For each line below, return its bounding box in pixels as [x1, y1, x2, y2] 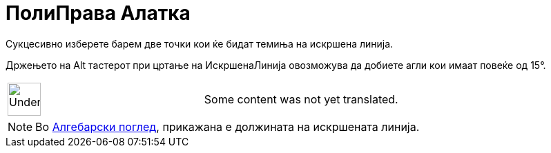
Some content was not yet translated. [204, 92, 398, 106]
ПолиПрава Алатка [6, 1, 191, 25]
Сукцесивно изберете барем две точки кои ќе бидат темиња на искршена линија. [6, 37, 394, 50]
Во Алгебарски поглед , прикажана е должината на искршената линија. [35, 119, 420, 134]
